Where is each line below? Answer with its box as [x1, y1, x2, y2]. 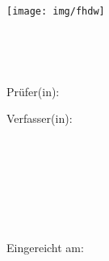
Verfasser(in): [6, 110, 73, 127]
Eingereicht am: [6, 239, 84, 255]
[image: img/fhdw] [6, 6, 105, 17]
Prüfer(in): [6, 82, 60, 99]
